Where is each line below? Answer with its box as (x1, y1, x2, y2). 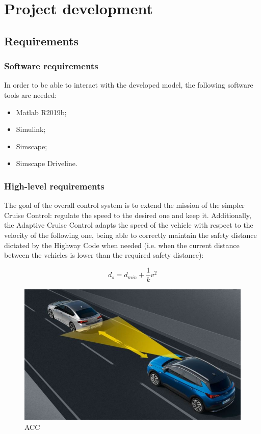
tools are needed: (4, 89, 57, 100)
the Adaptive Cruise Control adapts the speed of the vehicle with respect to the (4, 220, 253, 230)
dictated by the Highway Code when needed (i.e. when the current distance (4, 239, 240, 250)
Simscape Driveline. (16, 158, 77, 169)
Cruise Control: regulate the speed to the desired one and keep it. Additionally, (4, 209, 251, 220)
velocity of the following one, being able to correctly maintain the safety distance (4, 229, 257, 240)
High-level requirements (4, 179, 105, 192)
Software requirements (4, 60, 98, 72)
